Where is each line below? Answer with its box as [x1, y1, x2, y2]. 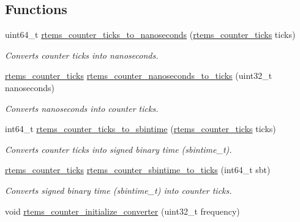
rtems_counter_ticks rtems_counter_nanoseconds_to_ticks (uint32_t [5, 69, 272, 82]
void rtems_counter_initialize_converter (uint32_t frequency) [5, 204, 240, 217]
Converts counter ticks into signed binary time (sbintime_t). [5, 142, 232, 155]
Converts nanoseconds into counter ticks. [5, 102, 159, 114]
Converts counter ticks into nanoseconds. [5, 48, 159, 61]
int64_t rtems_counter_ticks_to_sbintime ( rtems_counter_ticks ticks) [5, 122, 276, 135]
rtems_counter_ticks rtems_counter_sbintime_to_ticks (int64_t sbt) [5, 163, 271, 176]
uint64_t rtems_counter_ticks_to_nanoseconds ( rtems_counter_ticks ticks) [5, 28, 296, 41]
